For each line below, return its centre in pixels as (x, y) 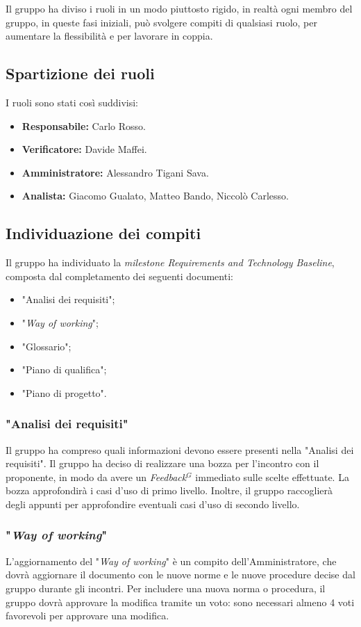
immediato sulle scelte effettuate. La (272, 477)
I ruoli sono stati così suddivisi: (72, 102)
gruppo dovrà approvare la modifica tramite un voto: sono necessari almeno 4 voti (180, 602)
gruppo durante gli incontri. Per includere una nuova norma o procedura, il (166, 588)
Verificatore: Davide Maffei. (84, 149)
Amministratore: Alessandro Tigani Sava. (115, 172)
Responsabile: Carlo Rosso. (84, 125)
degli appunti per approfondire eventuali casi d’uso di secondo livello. (153, 504)
